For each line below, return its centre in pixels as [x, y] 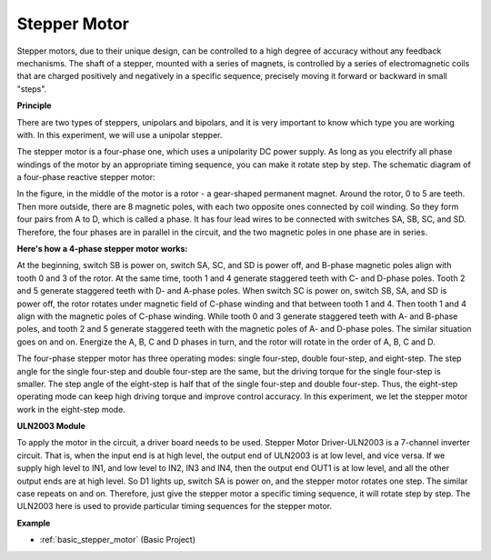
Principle [34, 105]
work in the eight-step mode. [71, 409]
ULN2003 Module [51, 426]
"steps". [32, 89]
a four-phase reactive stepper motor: [86, 177]
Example [34, 523]
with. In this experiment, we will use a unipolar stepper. [120, 135]
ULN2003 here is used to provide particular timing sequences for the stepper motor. [175, 506]
